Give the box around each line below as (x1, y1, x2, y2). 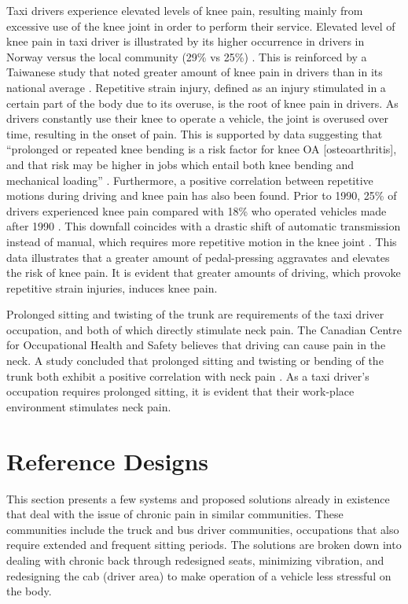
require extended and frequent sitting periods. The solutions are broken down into (6, 536, 402, 553)
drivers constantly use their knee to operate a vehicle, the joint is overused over (6, 110, 388, 127)
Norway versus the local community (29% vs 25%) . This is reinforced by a (6, 48, 367, 64)
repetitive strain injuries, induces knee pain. (6, 279, 218, 296)
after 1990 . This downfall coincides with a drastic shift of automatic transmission (6, 218, 401, 234)
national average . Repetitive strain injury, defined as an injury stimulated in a (6, 79, 386, 95)
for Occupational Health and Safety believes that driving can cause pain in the (6, 337, 386, 353)
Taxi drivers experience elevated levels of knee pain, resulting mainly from (6, 2, 363, 18)
